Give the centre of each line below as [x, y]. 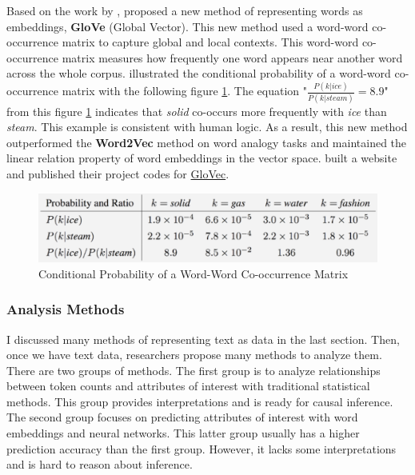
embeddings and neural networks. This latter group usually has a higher [183, 433]
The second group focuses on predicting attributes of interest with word [182, 417]
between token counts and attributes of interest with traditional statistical [188, 386]
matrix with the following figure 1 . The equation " [185, 91]
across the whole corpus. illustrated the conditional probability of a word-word [199, 73]
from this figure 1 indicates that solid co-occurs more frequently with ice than [197, 111]
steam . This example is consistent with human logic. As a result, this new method [207, 127]
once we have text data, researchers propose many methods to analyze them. [194, 355]
